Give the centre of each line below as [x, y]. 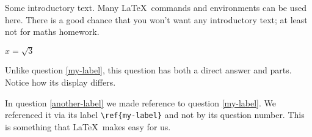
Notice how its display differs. [60, 82]
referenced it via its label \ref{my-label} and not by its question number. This [155, 115]
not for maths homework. [52, 31]
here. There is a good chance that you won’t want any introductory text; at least [156, 19]
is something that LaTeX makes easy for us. [88, 126]
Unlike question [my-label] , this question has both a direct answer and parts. [148, 70]
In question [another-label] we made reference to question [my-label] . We [141, 102]
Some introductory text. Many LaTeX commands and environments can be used [156, 7]
